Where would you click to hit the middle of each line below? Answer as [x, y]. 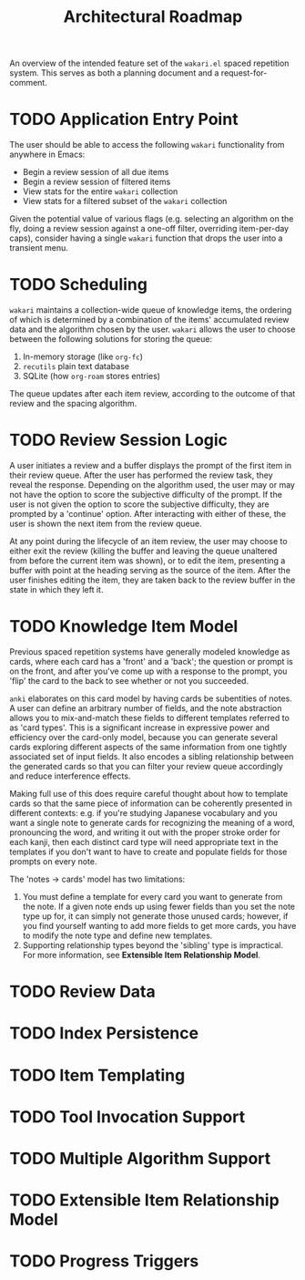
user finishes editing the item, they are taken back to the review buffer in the [152, 580]
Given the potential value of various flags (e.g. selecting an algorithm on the [152, 219]
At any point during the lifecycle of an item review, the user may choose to [149, 541]
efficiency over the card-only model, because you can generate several [143, 737]
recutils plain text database [76, 366]
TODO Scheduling [79, 285]
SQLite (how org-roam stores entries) [91, 377]
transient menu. [39, 248]
